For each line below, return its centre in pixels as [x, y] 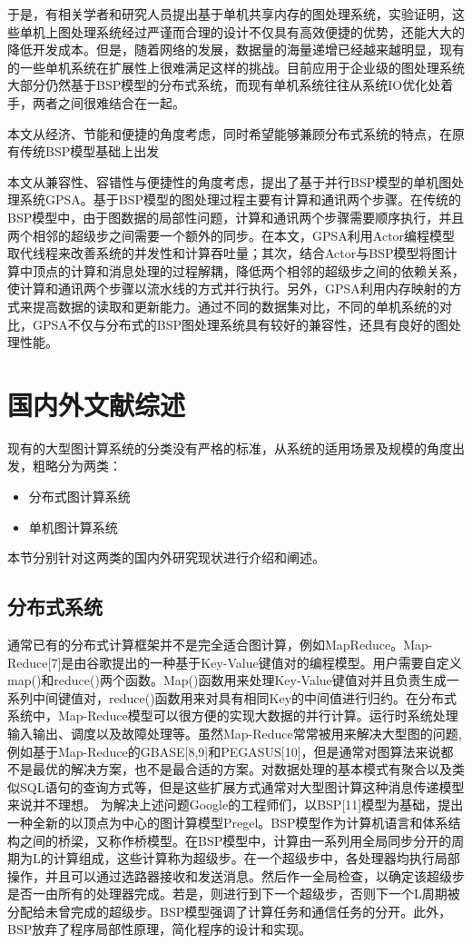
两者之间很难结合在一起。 [108, 102]
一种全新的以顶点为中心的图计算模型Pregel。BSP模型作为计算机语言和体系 [228, 822]
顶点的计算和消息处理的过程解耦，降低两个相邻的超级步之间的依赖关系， [248, 270]
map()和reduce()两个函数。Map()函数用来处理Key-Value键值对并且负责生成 [227, 680]
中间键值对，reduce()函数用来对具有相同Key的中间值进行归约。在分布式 [245, 697]
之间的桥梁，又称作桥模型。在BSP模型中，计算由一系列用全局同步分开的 [236, 840]
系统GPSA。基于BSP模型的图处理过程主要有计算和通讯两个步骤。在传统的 [241, 199]
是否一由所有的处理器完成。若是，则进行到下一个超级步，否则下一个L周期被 [234, 894]
